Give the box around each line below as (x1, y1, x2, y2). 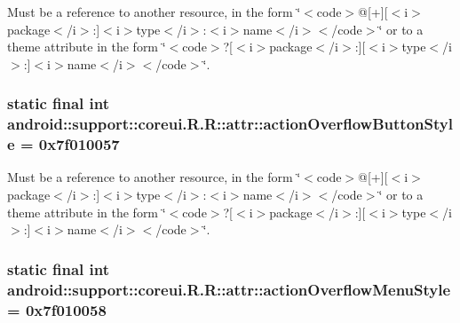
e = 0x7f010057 (7, 133, 120, 155)
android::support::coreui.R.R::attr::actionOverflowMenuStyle (7, 278, 451, 300)
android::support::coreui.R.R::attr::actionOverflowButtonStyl (7, 113, 453, 135)
